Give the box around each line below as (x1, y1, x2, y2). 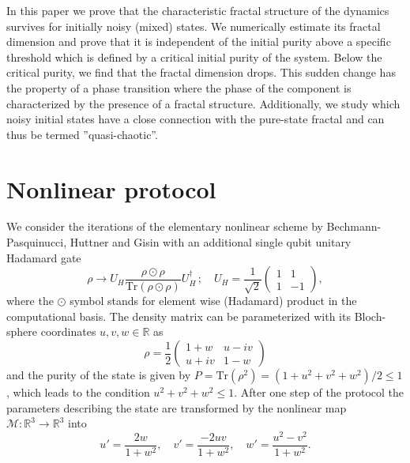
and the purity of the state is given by (6, 367, 191, 383)
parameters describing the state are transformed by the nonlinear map (6, 399, 347, 416)
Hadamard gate (6, 249, 81, 265)
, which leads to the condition (6, 384, 150, 401)
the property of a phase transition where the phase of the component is (6, 79, 352, 96)
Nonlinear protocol (6, 172, 216, 205)
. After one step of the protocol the (234, 384, 404, 401)
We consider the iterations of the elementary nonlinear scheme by (6, 218, 323, 235)
